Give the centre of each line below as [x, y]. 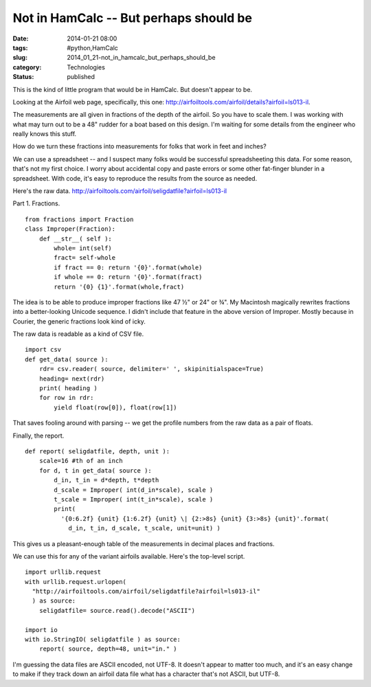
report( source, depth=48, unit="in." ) [108, 649]
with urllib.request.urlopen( [76, 582]
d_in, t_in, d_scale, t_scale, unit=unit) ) [145, 528]
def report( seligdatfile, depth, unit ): [98, 451]
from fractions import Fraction [79, 219]
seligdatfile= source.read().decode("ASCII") [117, 610]
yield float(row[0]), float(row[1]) [116, 407]
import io [41, 630]
